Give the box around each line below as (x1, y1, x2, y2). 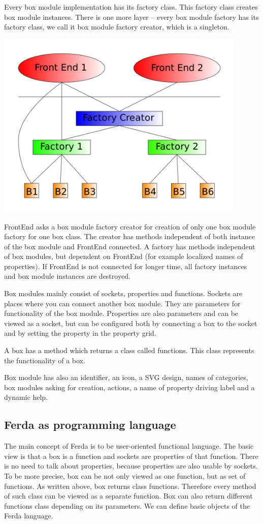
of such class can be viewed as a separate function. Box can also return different (4, 490, 253, 501)
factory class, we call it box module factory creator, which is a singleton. (4, 21, 229, 32)
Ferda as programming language (4, 417, 176, 432)
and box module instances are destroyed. (4, 271, 130, 281)
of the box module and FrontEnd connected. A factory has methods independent (4, 241, 255, 251)
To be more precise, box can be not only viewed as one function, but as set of (4, 471, 246, 481)
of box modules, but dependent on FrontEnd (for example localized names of (4, 251, 243, 261)
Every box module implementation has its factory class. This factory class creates (4, 2, 258, 12)
